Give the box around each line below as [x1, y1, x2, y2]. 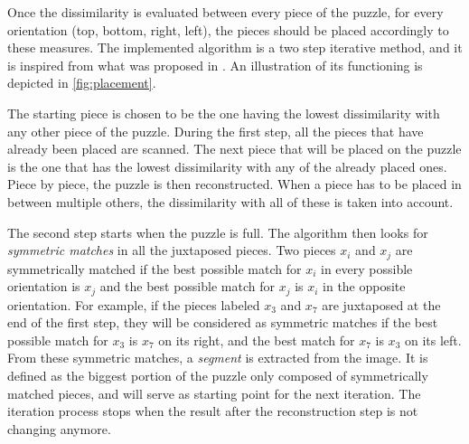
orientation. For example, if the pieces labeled [7, 295, 260, 314]
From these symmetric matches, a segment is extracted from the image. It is [7, 348, 428, 367]
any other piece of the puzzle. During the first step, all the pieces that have [7, 121, 424, 140]
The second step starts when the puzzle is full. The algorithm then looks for [7, 222, 428, 241]
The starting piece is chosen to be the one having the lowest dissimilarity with [7, 103, 440, 122]
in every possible [320, 259, 413, 278]
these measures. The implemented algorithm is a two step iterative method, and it [7, 38, 463, 57]
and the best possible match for [99, 277, 275, 296]
